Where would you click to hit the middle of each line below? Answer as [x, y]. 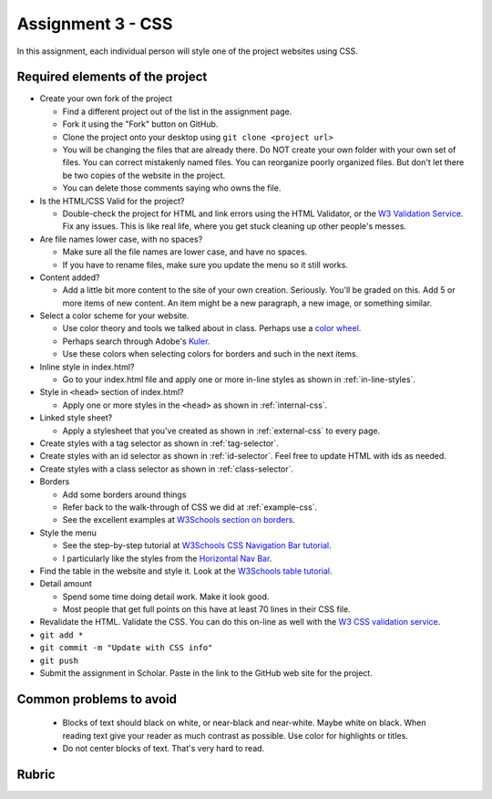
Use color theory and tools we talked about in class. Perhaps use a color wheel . [212, 328]
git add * [61, 635]
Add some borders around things [124, 494]
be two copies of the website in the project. [144, 175]
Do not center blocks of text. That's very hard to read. [164, 749]
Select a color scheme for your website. [114, 316]
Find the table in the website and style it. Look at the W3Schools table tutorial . [186, 571]
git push [59, 660]
